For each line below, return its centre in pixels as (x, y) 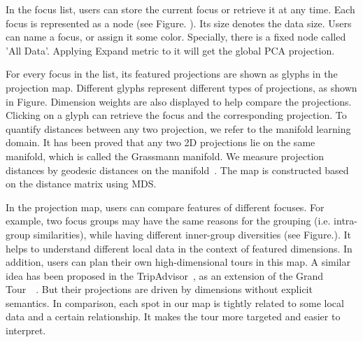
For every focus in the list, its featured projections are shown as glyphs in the (172, 74)
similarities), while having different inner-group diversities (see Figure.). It (192, 234)
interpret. (26, 330)
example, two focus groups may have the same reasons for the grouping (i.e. (168, 221)
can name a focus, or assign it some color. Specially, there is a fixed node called (176, 37)
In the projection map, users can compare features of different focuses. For (165, 207)
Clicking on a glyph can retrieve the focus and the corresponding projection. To (176, 115)
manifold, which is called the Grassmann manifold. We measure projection (165, 156)
